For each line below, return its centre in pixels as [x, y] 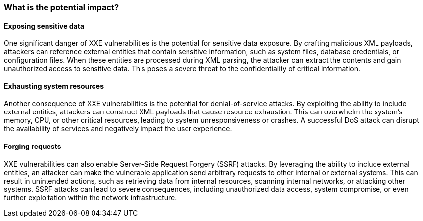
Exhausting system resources [54, 86]
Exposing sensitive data [44, 26]
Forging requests [33, 147]
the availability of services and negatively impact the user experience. [118, 129]
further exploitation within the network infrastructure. [91, 197]
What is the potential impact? [62, 7]
